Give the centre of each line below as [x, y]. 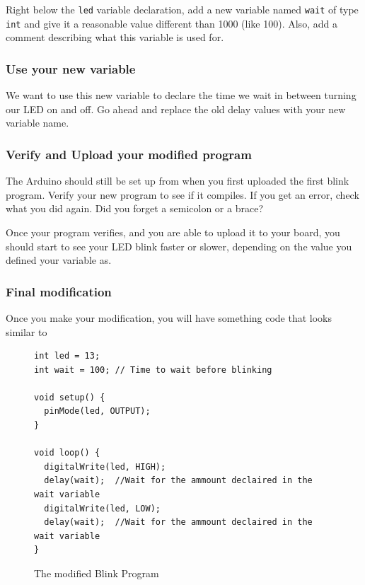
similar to [27, 331]
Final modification [59, 291]
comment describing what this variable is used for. [115, 37]
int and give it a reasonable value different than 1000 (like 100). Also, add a [172, 23]
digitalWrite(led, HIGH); [105, 467]
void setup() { [70, 397]
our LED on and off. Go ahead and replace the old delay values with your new [176, 109]
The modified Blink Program [97, 573]
